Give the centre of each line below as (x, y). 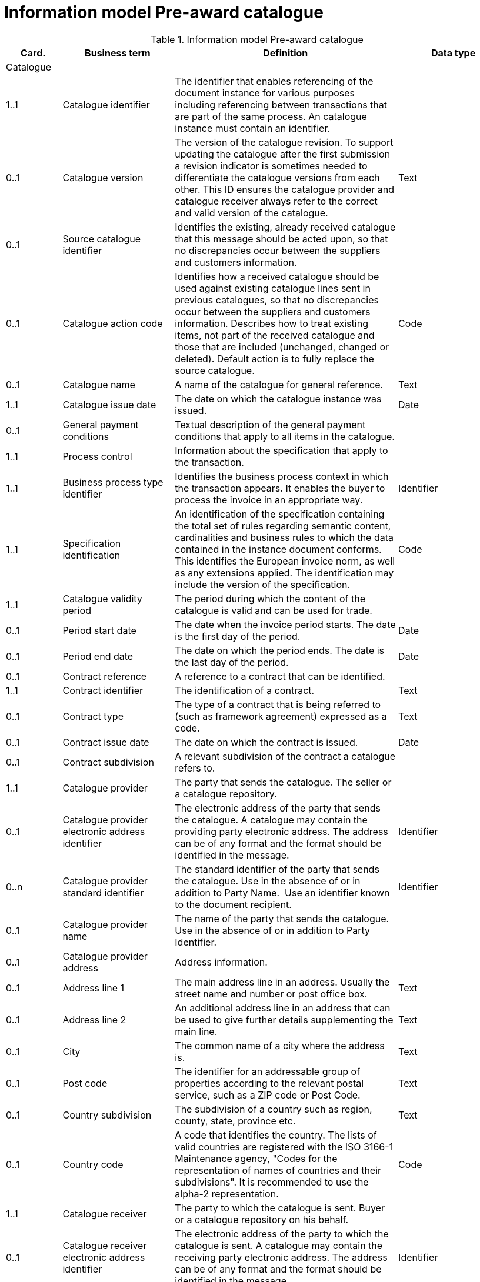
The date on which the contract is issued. (266, 742)
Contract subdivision (108, 762)
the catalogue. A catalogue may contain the (271, 819)
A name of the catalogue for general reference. (279, 384)
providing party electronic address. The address (281, 831)
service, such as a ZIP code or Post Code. (268, 1095)
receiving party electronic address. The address (281, 1257)
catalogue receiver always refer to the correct (276, 201)
